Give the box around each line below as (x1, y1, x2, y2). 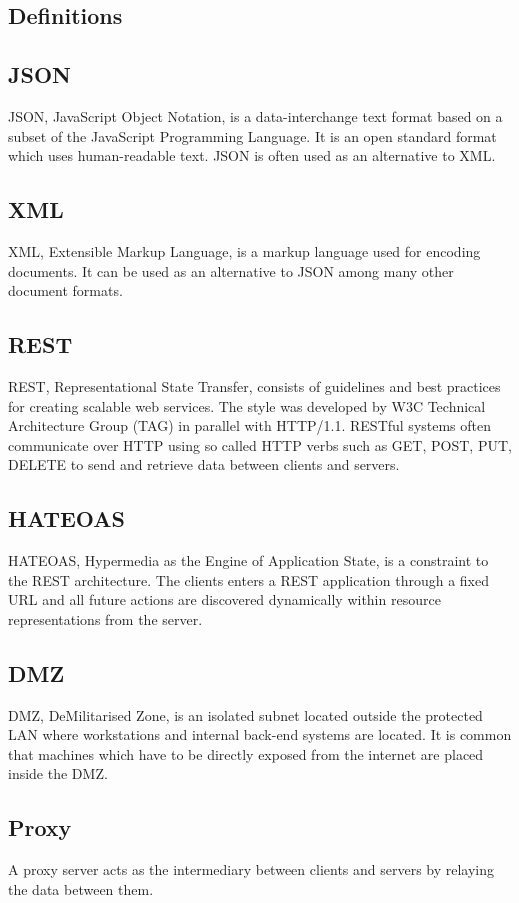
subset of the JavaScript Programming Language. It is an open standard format (8, 125, 497, 146)
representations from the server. (8, 608, 203, 629)
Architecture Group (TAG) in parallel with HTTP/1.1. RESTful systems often (8, 415, 492, 436)
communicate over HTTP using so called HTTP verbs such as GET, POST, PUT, (8, 434, 512, 455)
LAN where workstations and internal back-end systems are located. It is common (8, 724, 512, 745)
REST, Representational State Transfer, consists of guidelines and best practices (8, 375, 501, 396)
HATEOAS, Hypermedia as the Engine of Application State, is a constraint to (8, 550, 489, 571)
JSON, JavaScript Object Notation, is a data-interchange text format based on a (8, 105, 503, 126)
